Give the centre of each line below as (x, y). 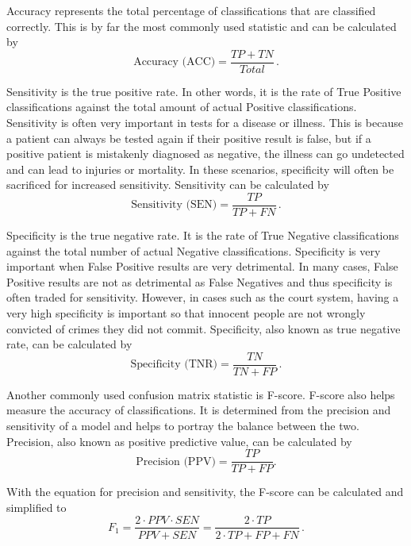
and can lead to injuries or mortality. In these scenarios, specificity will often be (200, 169)
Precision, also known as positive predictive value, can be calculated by (179, 441)
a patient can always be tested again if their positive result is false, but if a (189, 138)
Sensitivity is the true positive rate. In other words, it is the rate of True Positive (204, 91)
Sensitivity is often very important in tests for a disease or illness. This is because (205, 123)
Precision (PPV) (176, 461)
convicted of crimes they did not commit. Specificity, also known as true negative (204, 328)
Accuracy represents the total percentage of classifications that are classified (191, 10)
